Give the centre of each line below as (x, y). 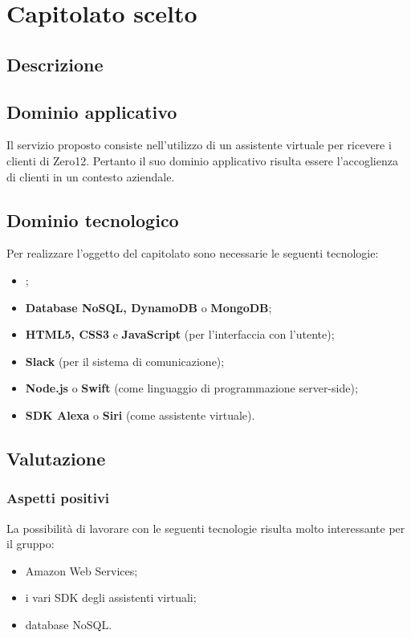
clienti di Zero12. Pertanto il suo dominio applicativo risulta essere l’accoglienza (202, 160)
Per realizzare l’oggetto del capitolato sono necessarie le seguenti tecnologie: (193, 253)
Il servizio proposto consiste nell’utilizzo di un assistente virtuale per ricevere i (199, 145)
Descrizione (55, 64)
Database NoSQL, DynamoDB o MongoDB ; (149, 307)
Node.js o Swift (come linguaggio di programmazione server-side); (191, 388)
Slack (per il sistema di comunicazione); (125, 361)
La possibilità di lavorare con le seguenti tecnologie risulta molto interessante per (206, 528)
